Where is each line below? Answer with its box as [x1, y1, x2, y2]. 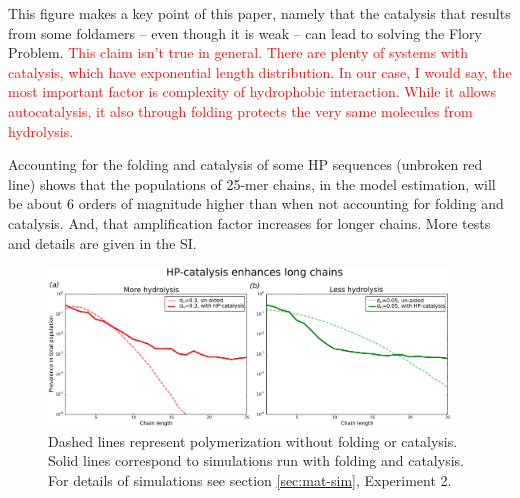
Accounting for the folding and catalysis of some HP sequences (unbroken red [8, 154, 483, 175]
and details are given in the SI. [8, 232, 197, 253]
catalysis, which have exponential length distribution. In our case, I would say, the [8, 61, 512, 82]
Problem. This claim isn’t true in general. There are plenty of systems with [8, 42, 469, 63]
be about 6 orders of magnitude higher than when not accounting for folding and [8, 193, 504, 214]
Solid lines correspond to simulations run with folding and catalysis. [48, 450, 464, 471]
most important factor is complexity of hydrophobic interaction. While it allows [8, 81, 497, 102]
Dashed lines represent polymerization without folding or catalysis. [48, 430, 458, 451]
